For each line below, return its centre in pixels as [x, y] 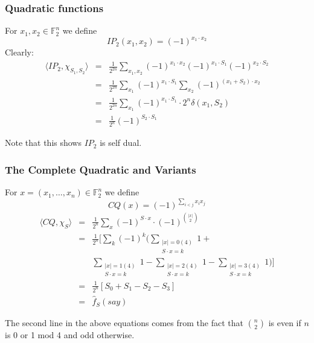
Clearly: [19, 52]
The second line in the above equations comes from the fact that [124, 323]
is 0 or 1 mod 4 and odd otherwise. [70, 335]
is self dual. [121, 143]
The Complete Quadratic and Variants [101, 169]
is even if [285, 323]
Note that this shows [43, 143]
